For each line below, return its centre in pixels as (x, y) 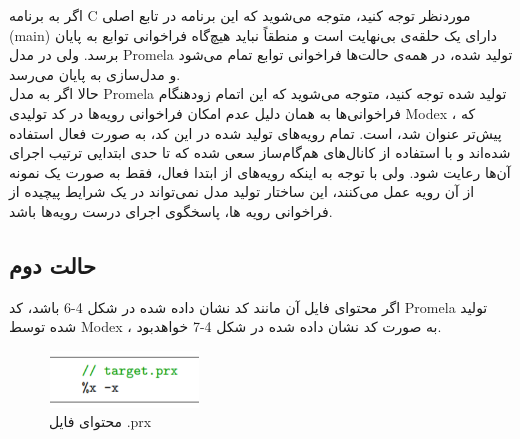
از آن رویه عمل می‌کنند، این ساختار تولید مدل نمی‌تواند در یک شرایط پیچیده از (242, 191)
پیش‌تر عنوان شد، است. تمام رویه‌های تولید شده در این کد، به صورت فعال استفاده (255, 132)
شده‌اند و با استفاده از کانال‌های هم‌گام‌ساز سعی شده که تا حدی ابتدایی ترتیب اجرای (260, 152)
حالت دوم (52, 264)
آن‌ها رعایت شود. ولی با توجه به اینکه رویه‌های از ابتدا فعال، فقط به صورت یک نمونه (260, 171)
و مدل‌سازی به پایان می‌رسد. (95, 73)
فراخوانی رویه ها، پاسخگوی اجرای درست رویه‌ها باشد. (171, 210)
